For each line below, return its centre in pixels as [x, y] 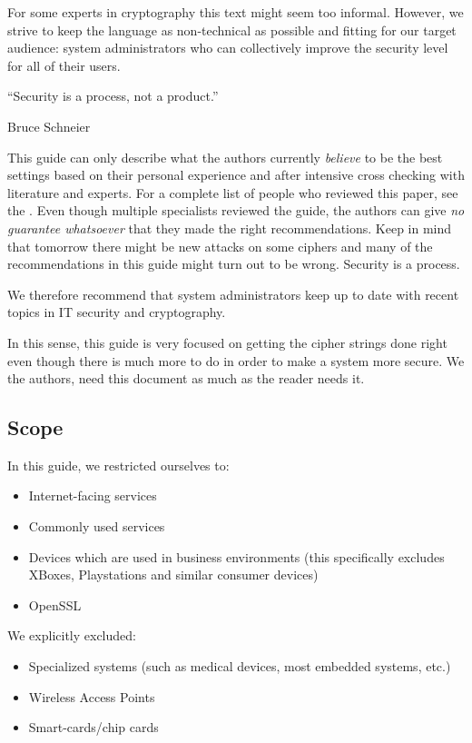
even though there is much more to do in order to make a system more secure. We [236, 360]
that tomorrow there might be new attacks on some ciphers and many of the [220, 246]
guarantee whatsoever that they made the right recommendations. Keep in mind [230, 228]
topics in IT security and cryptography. [117, 312]
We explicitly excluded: [72, 635]
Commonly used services [97, 526]
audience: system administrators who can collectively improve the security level [228, 48]
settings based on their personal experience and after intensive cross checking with [236, 175]
